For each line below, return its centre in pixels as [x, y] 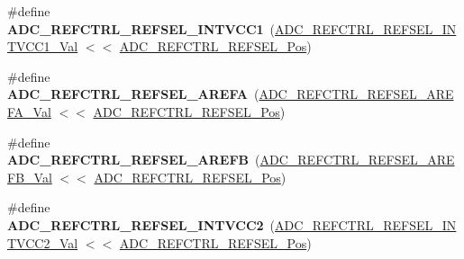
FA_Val [29, 111]
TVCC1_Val [43, 46]
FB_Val [30, 177]
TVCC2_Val [43, 242]
